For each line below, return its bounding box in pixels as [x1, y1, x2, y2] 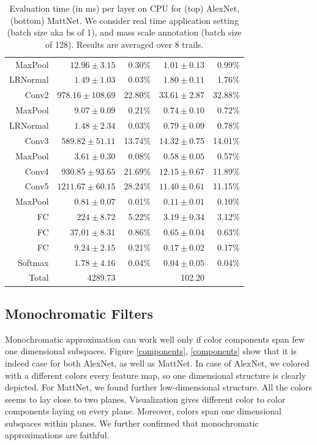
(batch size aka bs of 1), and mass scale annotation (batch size [7, 26, 242, 39]
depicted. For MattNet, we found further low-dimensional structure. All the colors [5, 381, 312, 394]
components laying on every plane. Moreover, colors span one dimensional [5, 405, 282, 417]
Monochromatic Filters [5, 303, 153, 322]
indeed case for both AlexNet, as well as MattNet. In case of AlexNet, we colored [5, 356, 310, 369]
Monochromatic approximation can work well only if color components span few [5, 332, 305, 345]
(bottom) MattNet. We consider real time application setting [10, 13, 239, 26]
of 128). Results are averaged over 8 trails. [45, 37, 204, 50]
